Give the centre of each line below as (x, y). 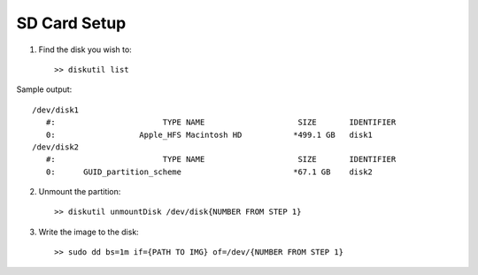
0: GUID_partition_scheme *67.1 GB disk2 (209, 172)
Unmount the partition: (80, 192)
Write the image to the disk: (89, 232)
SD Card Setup (71, 23)
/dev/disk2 (56, 147)
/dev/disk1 (56, 110)
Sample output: (44, 89)
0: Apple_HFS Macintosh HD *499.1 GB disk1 (209, 134)
